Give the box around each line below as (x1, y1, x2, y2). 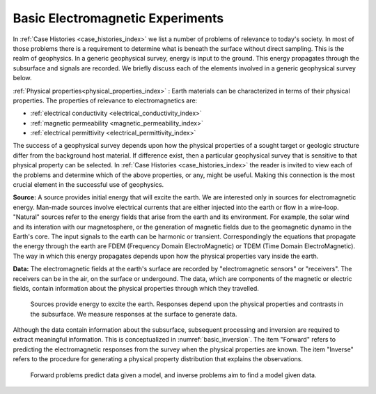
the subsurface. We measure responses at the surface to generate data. (30, 310, 237, 318)
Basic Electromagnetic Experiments (13, 10, 224, 26)
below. (13, 74, 32, 82)
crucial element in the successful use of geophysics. (13, 181, 164, 189)
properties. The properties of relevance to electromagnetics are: (13, 96, 198, 105)
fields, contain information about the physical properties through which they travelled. (13, 284, 259, 292)
